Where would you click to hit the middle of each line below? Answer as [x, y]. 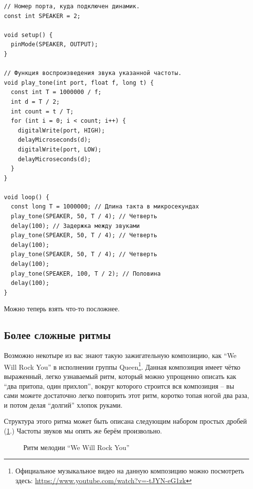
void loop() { [27, 197]
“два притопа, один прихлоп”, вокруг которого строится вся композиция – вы [119, 386]
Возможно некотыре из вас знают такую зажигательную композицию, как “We [120, 355]
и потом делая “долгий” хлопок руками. [63, 404]
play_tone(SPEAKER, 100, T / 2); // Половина [86, 273]
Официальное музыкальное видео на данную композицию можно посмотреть [130, 471]
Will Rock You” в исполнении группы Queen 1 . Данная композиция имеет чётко [122, 366]
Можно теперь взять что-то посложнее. [62, 309]
